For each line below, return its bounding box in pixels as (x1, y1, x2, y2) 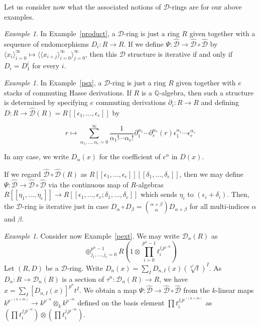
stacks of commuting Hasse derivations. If (4, 87, 132, 97)
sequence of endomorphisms (4, 39, 89, 49)
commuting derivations (95, 97, 166, 107)
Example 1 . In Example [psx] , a (4, 77, 102, 87)
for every (32, 60, 60, 71)
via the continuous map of (48, 179, 128, 189)
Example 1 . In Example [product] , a (4, 28, 115, 39)
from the (183, 285, 210, 295)
